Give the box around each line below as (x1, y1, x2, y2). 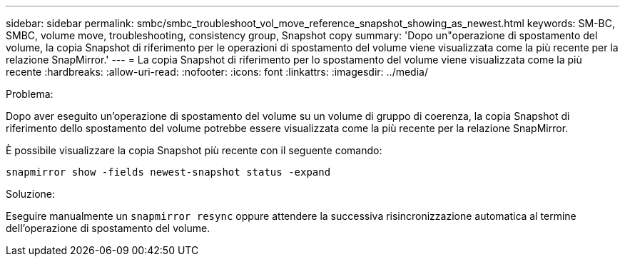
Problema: (6, 88, 54, 100)
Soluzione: (6, 188, 56, 200)
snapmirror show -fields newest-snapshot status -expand (6, 166, 331, 178)
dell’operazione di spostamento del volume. (6, 222, 210, 234)
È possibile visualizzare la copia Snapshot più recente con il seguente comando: (6, 144, 382, 156)
